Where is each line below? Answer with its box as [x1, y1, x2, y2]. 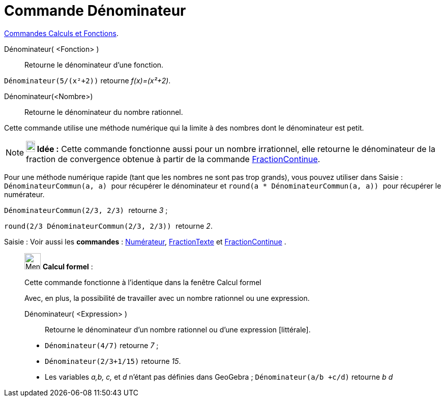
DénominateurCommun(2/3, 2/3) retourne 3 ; [4, 205, 168, 214]
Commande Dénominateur [4, 2, 186, 19]
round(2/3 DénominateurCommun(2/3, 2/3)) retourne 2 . [4, 221, 213, 230]
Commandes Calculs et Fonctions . [4, 28, 118, 38]
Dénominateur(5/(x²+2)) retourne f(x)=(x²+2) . [4, 76, 171, 85]
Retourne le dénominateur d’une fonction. [24, 60, 164, 69]
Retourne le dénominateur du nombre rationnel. [24, 107, 183, 116]
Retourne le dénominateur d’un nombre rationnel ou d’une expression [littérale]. [45, 325, 311, 334]
